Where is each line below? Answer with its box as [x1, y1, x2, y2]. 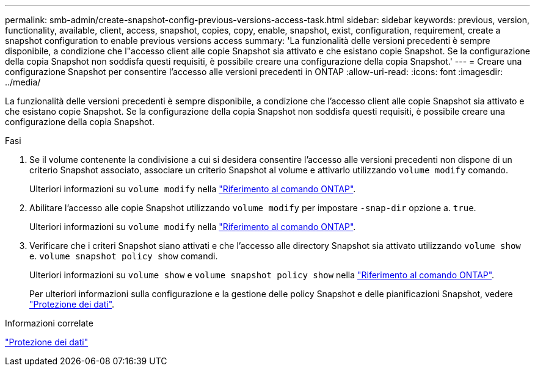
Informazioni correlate [5, 318, 93, 328]
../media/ [5, 77, 41, 87]
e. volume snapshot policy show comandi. [29, 251, 218, 261]
